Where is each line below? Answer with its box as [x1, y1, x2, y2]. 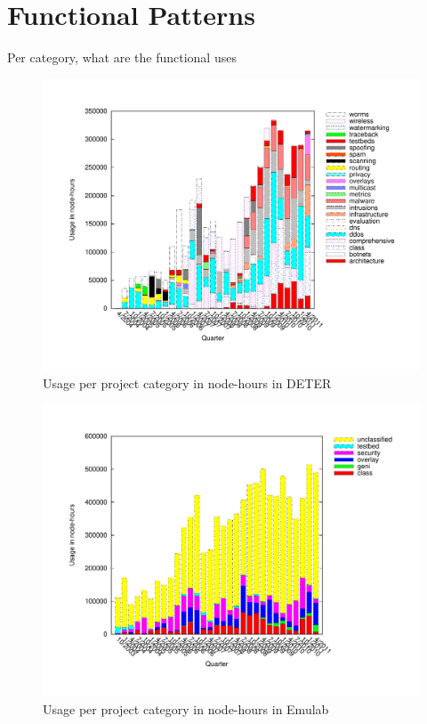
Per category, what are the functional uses [7, 48, 237, 67]
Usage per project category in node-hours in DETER [43, 373, 332, 392]
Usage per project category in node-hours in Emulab [43, 699, 329, 718]
